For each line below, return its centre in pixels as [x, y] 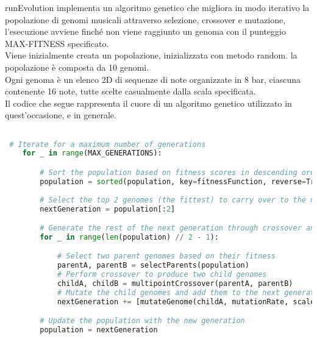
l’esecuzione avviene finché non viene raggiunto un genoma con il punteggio [145, 31]
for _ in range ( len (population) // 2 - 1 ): [129, 237]
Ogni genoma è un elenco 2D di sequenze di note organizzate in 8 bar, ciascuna [153, 79]
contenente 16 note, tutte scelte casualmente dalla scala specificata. [130, 91]
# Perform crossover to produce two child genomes [162, 275]
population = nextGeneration [99, 330]
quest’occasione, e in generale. [61, 115]
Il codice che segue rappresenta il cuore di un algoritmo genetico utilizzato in [148, 103]
